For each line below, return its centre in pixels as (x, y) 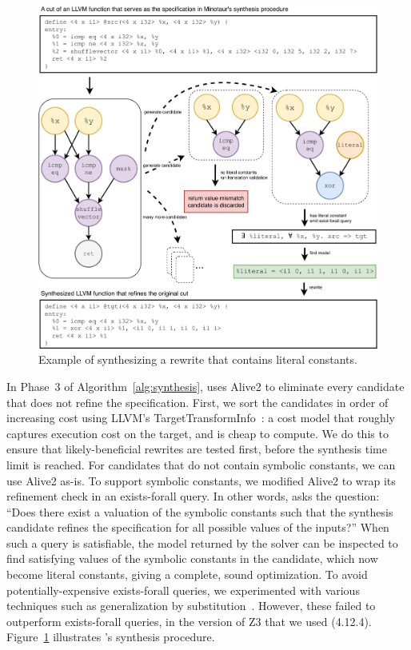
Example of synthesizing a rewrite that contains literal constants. (198, 359)
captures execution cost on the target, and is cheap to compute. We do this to (198, 433)
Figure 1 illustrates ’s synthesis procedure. (111, 637)
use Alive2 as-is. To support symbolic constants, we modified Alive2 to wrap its (201, 480)
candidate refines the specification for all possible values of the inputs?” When (198, 527)
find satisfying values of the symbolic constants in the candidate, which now (192, 558)
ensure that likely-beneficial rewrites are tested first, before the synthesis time (197, 449)
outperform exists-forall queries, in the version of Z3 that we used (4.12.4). (189, 621)
